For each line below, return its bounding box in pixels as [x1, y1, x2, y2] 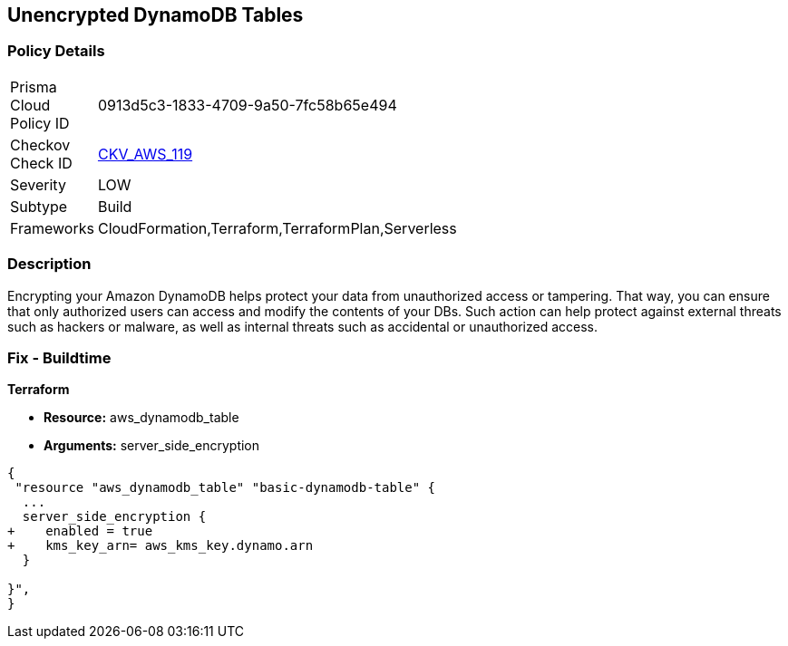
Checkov [10, 135, 71, 154]
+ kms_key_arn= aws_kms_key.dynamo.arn [7, 538, 314, 554]
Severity [10, 175, 66, 194]
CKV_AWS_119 [97, 144, 193, 163]
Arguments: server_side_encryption [44, 438, 260, 454]
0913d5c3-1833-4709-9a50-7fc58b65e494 [97, 95, 397, 114]
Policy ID [10, 113, 70, 132]
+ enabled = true [7, 524, 153, 539]
